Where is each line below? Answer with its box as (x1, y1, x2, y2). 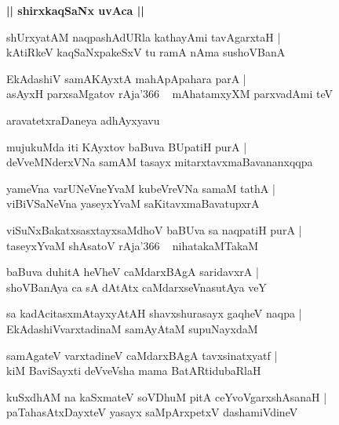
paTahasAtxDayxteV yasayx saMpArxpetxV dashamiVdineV (6, 404, 298, 420)
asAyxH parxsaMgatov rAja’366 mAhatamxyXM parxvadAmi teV (6, 85, 334, 102)
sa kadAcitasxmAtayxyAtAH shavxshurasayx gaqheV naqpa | (6, 305, 302, 321)
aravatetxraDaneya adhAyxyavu (6, 111, 160, 128)
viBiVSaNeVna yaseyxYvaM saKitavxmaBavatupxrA (6, 195, 260, 212)
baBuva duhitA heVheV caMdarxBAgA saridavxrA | (6, 263, 259, 280)
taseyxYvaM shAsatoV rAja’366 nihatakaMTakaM (6, 237, 259, 253)
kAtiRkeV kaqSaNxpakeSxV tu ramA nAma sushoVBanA (6, 44, 286, 60)
